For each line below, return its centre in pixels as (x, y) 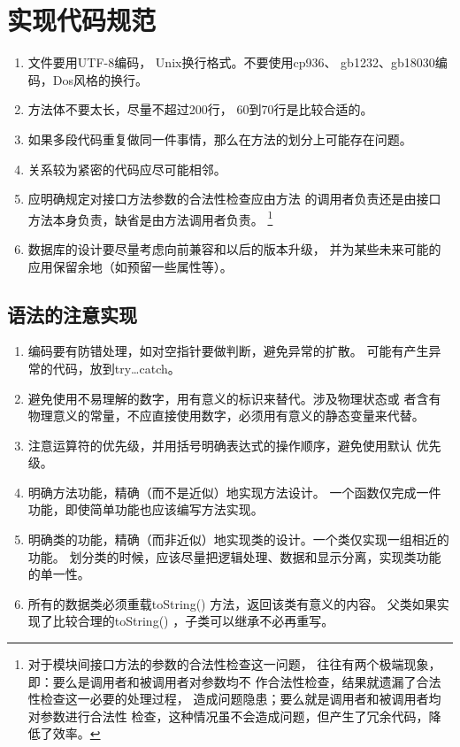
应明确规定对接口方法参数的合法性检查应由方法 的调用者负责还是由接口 (234, 199)
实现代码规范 (82, 20)
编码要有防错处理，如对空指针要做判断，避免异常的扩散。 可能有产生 (228, 351)
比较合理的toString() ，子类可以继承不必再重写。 (193, 621)
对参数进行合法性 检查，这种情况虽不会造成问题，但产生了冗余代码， (228, 716)
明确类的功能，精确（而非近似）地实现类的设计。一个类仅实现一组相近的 (238, 539)
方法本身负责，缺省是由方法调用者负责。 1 (150, 218)
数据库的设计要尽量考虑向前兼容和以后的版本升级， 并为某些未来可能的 (234, 248)
